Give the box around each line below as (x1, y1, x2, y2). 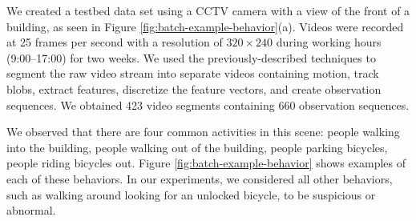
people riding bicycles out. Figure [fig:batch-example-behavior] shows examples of (6, 155, 406, 171)
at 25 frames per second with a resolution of (6, 34, 223, 50)
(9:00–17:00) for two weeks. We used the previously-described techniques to (6, 49, 376, 66)
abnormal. (6, 202, 56, 219)
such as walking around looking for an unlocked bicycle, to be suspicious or (6, 186, 376, 203)
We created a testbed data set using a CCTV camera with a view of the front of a (6, 2, 410, 18)
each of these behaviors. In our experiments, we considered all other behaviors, (6, 170, 393, 187)
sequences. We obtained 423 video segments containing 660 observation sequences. (6, 96, 410, 113)
